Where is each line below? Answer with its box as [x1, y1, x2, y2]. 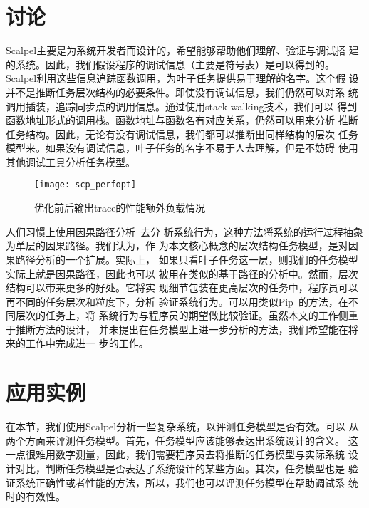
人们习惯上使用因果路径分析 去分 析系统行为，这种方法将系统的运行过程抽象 [6, 224, 363, 239]
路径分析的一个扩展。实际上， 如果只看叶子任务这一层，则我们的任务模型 [15, 252, 358, 266]
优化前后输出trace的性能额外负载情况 [34, 200, 206, 215]
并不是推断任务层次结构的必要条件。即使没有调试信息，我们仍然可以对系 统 [6, 84, 358, 99]
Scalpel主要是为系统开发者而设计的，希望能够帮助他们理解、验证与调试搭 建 [6, 43, 359, 58]
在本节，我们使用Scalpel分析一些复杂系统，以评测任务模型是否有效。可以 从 [6, 419, 359, 434]
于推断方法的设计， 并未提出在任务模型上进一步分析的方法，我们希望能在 [6, 321, 348, 336]
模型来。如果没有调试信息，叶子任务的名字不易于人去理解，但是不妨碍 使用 [6, 140, 358, 155]
